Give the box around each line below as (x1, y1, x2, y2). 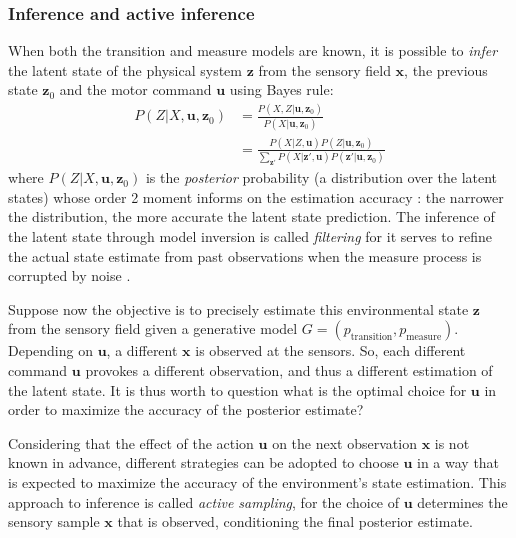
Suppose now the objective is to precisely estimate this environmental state (8, 298, 469, 319)
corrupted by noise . (8, 265, 131, 286)
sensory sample (8, 511, 100, 532)
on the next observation (272, 432, 417, 453)
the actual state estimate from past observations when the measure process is (8, 245, 482, 266)
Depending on (8, 340, 93, 361)
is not (434, 432, 470, 453)
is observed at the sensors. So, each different (195, 340, 466, 361)
